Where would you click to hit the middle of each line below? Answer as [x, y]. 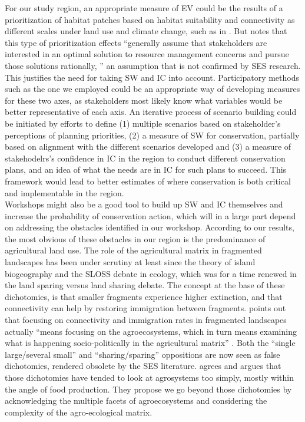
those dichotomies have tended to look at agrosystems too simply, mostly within [149, 377]
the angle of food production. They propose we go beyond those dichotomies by [148, 389]
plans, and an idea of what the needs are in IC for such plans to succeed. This [146, 169]
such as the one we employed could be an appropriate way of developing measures [152, 89]
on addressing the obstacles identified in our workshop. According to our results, [150, 227]
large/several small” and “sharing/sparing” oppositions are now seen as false [142, 354]
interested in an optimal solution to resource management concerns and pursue [147, 54]
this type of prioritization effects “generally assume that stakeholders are [136, 42]
